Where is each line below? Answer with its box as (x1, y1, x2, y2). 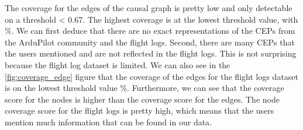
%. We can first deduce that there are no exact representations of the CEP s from (5, 24, 295, 37)
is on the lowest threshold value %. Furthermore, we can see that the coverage (5, 82, 284, 94)
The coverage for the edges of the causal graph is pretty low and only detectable (5, 2, 292, 13)
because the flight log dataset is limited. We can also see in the (5, 58, 230, 71)
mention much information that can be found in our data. (5, 115, 212, 128)
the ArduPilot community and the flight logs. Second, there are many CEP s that (5, 36, 295, 48)
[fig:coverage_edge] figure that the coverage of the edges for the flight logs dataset (5, 70, 299, 82)
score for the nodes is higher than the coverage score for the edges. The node (5, 93, 280, 105)
